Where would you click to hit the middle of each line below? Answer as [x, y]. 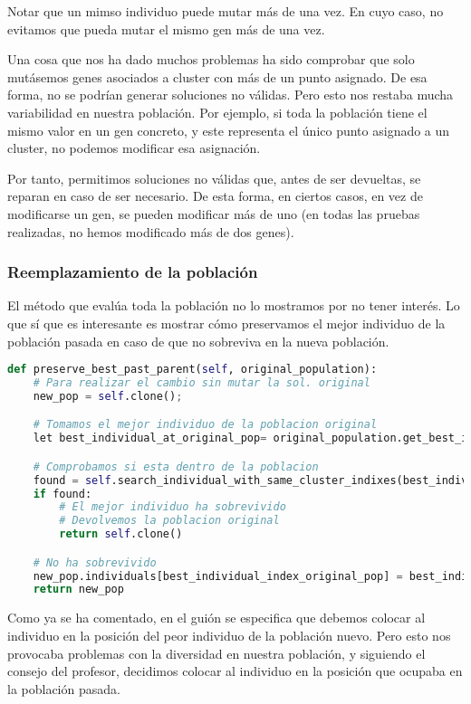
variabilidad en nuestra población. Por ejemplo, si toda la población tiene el [217, 112]
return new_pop [78, 590]
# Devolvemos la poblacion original [169, 521]
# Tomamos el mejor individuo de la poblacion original [205, 425]
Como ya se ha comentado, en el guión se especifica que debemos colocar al [216, 618]
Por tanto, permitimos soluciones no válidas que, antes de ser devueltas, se [214, 178]
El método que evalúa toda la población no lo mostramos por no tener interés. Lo [234, 305]
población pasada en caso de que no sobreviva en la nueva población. [198, 341]
